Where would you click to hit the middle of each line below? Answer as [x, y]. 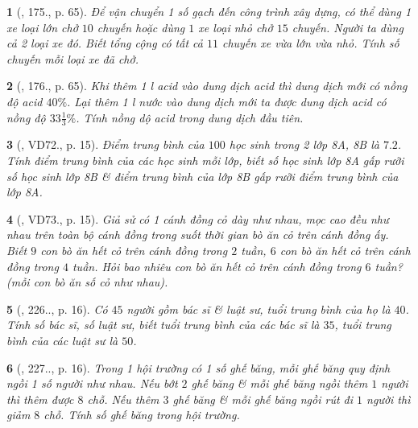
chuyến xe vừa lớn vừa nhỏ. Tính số [310, 43]
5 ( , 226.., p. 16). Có [57, 309]
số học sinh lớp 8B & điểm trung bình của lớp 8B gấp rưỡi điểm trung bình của [203, 176]
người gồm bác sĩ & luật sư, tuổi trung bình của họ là [259, 309]
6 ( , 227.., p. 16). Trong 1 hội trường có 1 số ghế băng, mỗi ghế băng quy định [199, 367]
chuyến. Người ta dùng [348, 27]
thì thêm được [40, 399]
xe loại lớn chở [42, 27]
